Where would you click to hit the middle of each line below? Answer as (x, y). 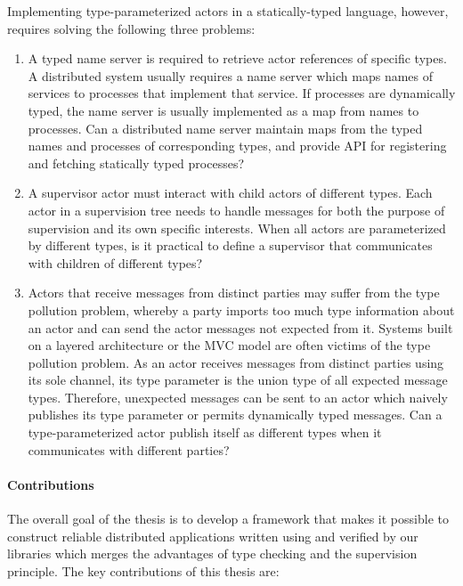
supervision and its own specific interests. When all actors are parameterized (237, 228)
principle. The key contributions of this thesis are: (143, 570)
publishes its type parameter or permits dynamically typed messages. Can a (235, 415)
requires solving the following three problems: (131, 28)
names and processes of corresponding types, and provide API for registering (237, 146)
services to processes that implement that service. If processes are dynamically (242, 93)
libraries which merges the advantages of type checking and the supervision (212, 553)
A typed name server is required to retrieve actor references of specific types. (237, 58)
